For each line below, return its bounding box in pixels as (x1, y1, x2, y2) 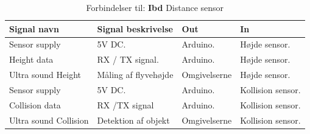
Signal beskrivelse (97, 22, 173, 35)
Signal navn (9, 22, 59, 35)
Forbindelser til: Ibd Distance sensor (86, 1, 224, 13)
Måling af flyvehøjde (97, 68, 174, 81)
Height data (9, 53, 54, 66)
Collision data (9, 98, 61, 111)
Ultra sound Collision (9, 113, 89, 126)
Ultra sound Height (9, 68, 81, 81)
